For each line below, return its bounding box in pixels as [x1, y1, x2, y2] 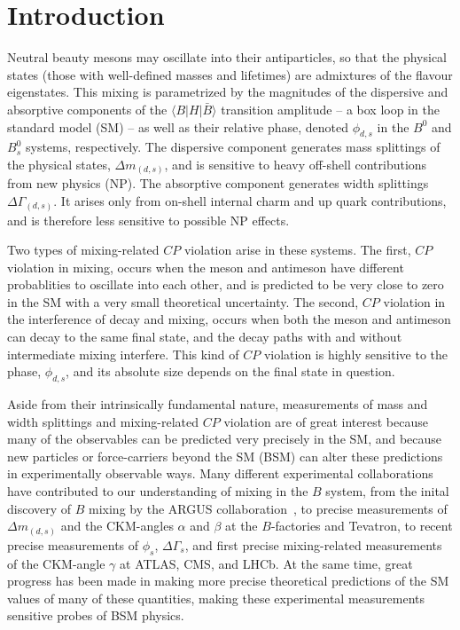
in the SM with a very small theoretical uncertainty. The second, [7, 292, 359, 311]
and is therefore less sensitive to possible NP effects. [7, 210, 290, 229]
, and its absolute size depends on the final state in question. [66, 362, 395, 381]
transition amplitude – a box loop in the [221, 99, 440, 118]
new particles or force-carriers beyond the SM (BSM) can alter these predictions [7, 446, 443, 465]
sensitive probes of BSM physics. [7, 606, 184, 625]
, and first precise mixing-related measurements [184, 535, 442, 554]
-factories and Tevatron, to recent [270, 516, 453, 535]
